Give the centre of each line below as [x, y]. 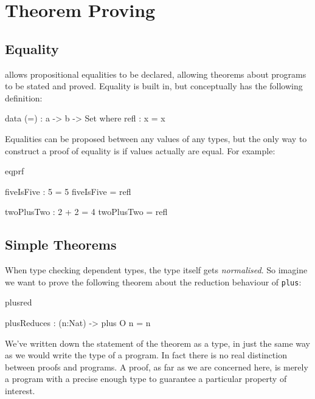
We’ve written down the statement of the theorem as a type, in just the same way [157, 343]
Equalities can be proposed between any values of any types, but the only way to [156, 138]
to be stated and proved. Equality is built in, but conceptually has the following [154, 86]
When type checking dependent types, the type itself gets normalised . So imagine [156, 270]
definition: [24, 97]
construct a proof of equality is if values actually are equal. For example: [140, 150]
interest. [20, 390]
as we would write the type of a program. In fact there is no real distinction [146, 355]
